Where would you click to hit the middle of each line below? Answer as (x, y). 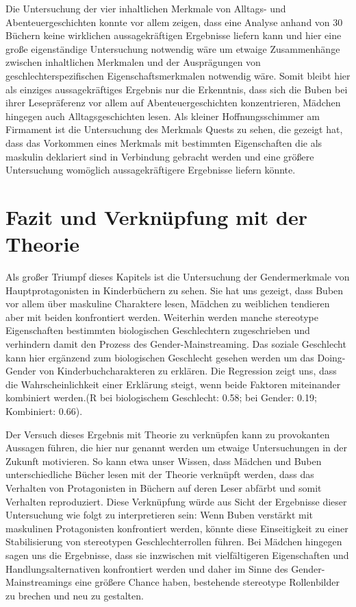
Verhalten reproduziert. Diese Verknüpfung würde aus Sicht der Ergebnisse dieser (176, 501)
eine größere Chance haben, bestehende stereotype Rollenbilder (207, 582)
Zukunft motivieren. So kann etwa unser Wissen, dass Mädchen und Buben (164, 461)
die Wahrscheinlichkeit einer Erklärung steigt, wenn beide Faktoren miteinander (173, 384)
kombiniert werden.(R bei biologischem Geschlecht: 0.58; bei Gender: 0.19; (161, 397)
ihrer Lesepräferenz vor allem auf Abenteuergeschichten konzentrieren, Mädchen (173, 103)
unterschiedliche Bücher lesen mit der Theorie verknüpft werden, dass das (160, 474)
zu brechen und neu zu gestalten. (75, 595)
